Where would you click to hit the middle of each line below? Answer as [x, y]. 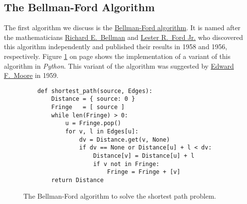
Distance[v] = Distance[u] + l [144, 156]
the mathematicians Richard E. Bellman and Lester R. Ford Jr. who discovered [123, 37]
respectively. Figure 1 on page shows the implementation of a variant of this [117, 56]
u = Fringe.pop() [93, 123]
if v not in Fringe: [126, 164]
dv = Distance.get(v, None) [124, 139]
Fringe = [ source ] [88, 107]
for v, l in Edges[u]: [102, 132]
